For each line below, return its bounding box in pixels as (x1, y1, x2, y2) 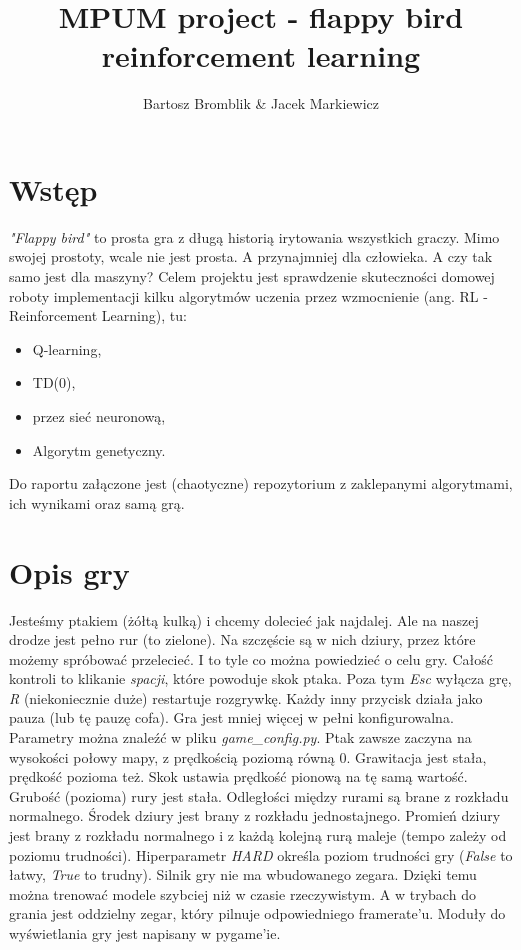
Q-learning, (32, 338, 102, 359)
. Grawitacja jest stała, (346, 746, 487, 767)
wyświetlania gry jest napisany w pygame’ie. (9, 923, 281, 943)
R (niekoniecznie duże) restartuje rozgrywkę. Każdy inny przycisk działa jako (9, 687, 483, 708)
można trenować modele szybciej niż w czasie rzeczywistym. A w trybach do (9, 883, 476, 904)
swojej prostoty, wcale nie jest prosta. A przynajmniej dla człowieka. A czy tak (9, 246, 493, 267)
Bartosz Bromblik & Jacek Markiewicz (142, 93, 380, 114)
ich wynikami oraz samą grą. (9, 492, 185, 513)
